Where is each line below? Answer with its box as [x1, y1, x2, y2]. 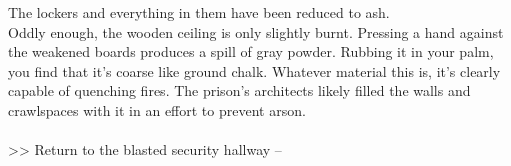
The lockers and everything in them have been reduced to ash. [8, 2, 390, 22]
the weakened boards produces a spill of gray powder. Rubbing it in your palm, [8, 41, 494, 62]
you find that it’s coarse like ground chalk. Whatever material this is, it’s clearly [8, 60, 501, 81]
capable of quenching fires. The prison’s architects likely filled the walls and [8, 80, 471, 101]
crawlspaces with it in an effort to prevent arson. [8, 99, 306, 120]
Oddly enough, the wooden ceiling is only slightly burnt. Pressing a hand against [8, 21, 504, 42]
